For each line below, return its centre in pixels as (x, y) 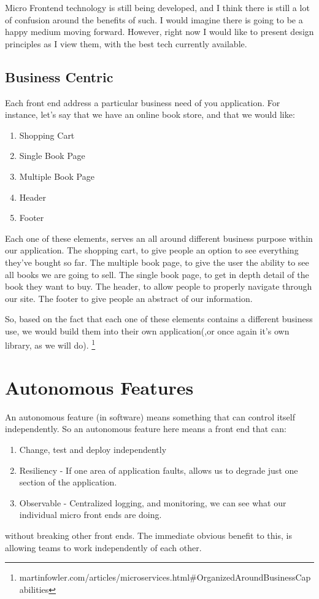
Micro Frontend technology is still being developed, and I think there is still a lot (157, 7)
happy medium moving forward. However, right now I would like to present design (159, 32)
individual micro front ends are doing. (90, 515)
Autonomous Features (99, 387)
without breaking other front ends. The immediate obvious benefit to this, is (148, 535)
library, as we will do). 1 (50, 344)
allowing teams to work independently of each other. (103, 547)
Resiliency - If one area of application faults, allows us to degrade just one (159, 470)
